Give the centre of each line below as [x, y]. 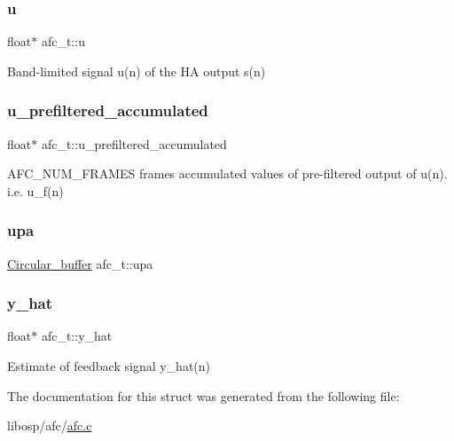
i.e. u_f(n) [35, 190]
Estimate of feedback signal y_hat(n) [109, 366]
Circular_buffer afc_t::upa [80, 263]
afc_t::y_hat [77, 336]
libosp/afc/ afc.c [50, 425]
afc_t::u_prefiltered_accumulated [134, 143]
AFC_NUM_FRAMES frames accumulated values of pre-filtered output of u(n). [227, 173]
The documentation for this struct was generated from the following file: [204, 395]
